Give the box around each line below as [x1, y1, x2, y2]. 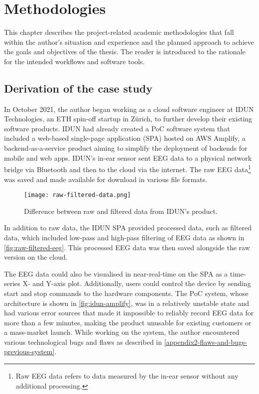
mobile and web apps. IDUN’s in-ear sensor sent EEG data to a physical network [4, 152, 252, 163]
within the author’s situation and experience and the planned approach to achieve [4, 36, 254, 47]
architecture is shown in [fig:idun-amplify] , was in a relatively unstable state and [4, 297, 250, 308]
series [4, 278, 20, 289]
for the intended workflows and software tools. [4, 56, 145, 66]
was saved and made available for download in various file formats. [4, 174, 207, 184]
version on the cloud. [4, 252, 68, 262]
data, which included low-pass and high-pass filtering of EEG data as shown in [4, 232, 245, 242]
